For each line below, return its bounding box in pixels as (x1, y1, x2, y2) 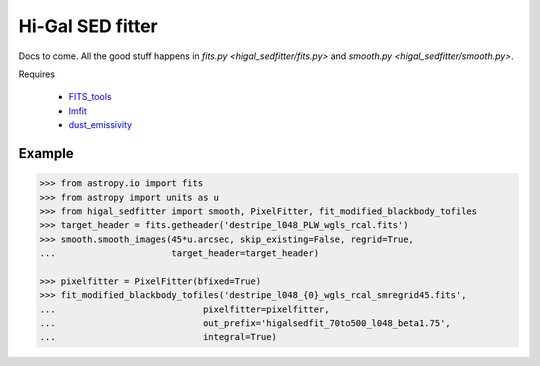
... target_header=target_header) (39, 248, 320, 259)
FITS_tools (68, 91, 112, 103)
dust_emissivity (68, 119, 133, 131)
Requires (18, 68, 55, 80)
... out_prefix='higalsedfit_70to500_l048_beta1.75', (39, 318, 452, 329)
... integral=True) (39, 331, 277, 343)
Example (18, 145, 74, 162)
